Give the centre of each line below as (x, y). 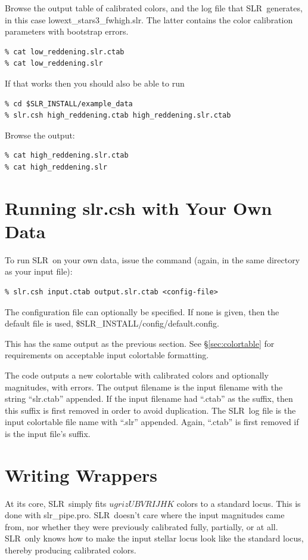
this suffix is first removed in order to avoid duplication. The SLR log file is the (150, 410)
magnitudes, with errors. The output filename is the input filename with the (144, 387)
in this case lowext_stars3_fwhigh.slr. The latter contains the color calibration (149, 19)
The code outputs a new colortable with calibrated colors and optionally (137, 375)
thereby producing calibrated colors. (71, 550)
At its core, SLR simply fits (56, 503)
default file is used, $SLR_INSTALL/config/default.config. (112, 323)
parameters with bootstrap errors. (67, 31)
